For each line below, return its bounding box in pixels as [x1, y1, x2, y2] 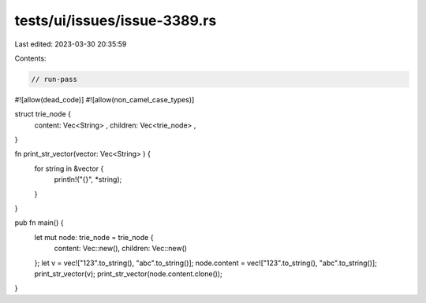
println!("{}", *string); [54, 175, 122, 184]
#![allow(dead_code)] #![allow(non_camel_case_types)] [14, 94, 195, 104]
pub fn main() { [14, 218, 64, 227]
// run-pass [31, 75, 78, 83]
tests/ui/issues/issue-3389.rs [14, 12, 217, 29]
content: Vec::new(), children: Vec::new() [54, 244, 188, 253]
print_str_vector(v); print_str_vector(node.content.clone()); [34, 268, 222, 279]
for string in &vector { [34, 164, 104, 173]
